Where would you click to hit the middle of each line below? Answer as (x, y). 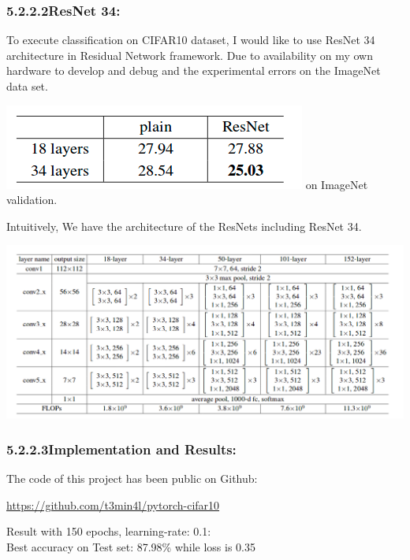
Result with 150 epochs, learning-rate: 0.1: (109, 531)
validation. (32, 200)
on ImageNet (337, 184)
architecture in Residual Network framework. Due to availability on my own (190, 55)
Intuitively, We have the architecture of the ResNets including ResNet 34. (184, 226)
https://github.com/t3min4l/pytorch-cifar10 (113, 504)
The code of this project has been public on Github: (132, 478)
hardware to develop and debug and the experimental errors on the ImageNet (194, 70)
